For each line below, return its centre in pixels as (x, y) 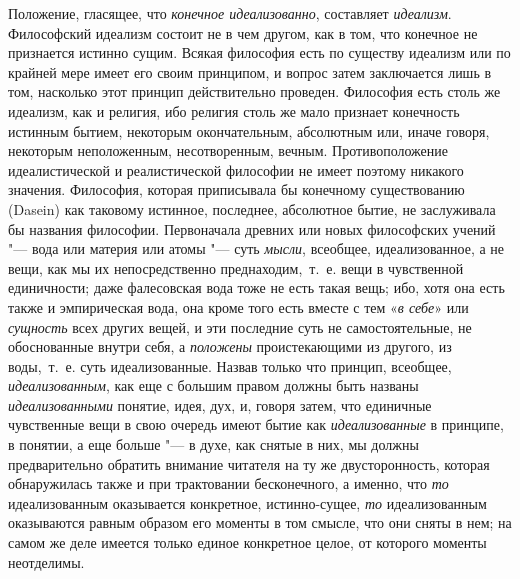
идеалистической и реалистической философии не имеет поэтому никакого (236, 169)
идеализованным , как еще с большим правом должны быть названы (213, 385)
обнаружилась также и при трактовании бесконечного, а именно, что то (228, 483)
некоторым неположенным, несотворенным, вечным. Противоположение (228, 150)
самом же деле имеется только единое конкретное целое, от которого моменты (247, 542)
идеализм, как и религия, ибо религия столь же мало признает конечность (234, 110)
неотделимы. (46, 561)
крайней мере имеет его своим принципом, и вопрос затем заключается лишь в (250, 71)
